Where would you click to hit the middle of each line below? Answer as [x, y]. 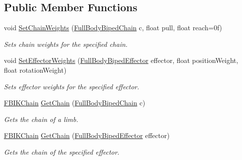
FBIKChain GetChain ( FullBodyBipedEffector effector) [87, 135]
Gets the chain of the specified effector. [62, 151]
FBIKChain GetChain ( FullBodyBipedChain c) [75, 103]
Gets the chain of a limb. [41, 119]
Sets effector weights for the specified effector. [72, 86]
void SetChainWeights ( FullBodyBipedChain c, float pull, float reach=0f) [113, 28]
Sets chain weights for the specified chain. [66, 44]
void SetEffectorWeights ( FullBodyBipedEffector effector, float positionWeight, [121, 60]
